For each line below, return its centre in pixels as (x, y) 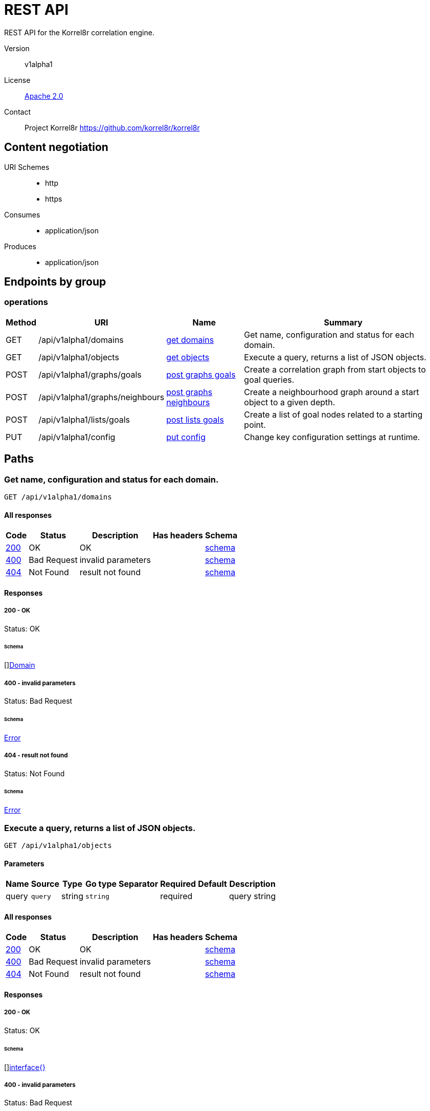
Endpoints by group (55, 282)
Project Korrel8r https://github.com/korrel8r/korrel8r (112, 127)
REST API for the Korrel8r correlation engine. (79, 32)
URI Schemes (27, 167)
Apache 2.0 (44, 96)
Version (17, 48)
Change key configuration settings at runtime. (332, 437)
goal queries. (269, 379)
